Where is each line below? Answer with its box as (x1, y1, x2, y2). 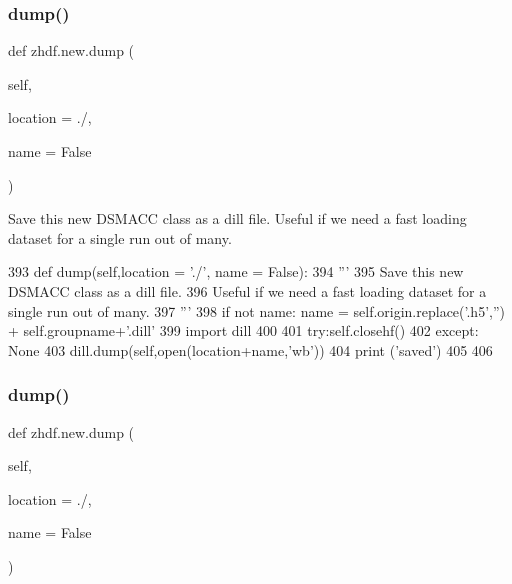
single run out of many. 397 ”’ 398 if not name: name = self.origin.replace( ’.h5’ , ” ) (8, 300, 505, 321)
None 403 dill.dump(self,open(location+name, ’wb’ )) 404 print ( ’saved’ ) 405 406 (8, 339, 493, 360)
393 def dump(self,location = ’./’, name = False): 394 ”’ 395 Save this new (8, 261, 464, 282)
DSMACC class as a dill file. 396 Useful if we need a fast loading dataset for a (8, 280, 487, 301)
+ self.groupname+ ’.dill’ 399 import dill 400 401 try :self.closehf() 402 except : (8, 320, 479, 341)
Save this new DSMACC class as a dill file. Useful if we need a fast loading (8, 208, 467, 229)
